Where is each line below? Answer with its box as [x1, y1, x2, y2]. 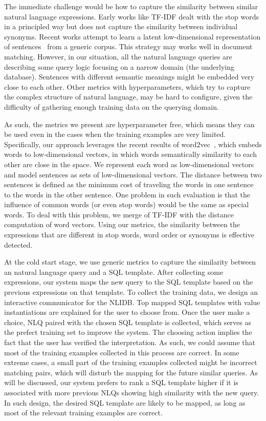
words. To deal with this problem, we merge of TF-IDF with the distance [4, 209, 234, 219]
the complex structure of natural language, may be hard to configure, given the [4, 91, 253, 102]
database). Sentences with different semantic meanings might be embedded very [4, 71, 255, 82]
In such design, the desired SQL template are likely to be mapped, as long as [4, 397, 246, 408]
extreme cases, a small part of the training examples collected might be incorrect [4, 357, 257, 368]
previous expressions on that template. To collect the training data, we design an [4, 287, 258, 297]
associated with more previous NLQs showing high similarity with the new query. [4, 387, 259, 397]
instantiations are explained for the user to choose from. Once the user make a [4, 307, 250, 317]
